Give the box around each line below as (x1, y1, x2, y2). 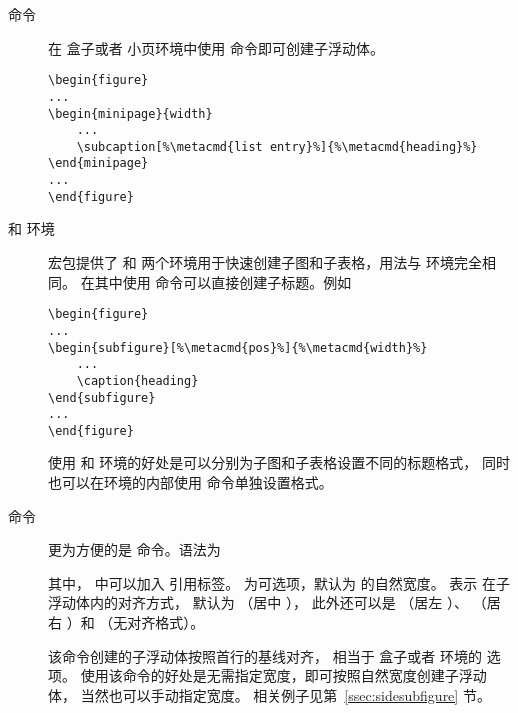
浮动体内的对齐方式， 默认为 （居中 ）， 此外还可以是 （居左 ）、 (48, 592, 468, 613)
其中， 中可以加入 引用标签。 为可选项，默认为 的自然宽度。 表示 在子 (48, 572, 510, 593)
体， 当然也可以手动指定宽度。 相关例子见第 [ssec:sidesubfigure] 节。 (48, 684, 491, 705)
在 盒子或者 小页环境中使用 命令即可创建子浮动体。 (48, 37, 384, 58)
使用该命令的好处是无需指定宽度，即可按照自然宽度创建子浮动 (80, 665, 487, 686)
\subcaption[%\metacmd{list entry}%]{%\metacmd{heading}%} (76, 139, 478, 154)
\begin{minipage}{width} (48, 106, 213, 121)
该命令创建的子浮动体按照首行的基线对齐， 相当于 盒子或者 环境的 (48, 645, 482, 666)
